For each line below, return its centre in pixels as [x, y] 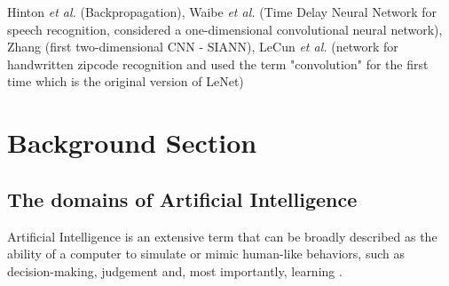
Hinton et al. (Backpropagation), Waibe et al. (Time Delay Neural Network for [222, 12]
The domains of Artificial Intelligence [182, 199]
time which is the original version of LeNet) [126, 81]
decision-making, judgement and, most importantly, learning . [175, 270]
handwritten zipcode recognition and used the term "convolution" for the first [218, 64]
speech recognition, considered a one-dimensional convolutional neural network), [225, 29]
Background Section [132, 143]
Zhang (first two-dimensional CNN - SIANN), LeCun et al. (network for [203, 47]
